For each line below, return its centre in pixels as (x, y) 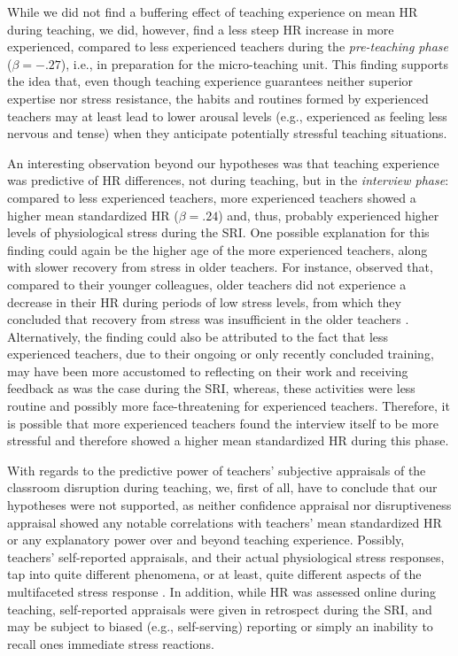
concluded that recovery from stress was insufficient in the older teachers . (208, 319)
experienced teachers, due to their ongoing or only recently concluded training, (221, 354)
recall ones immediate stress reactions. (111, 643)
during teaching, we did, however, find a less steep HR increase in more (201, 29)
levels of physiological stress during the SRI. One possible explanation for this (218, 232)
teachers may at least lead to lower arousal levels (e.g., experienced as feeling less (227, 116)
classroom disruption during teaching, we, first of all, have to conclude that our (222, 487)
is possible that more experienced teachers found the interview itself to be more (223, 423)
